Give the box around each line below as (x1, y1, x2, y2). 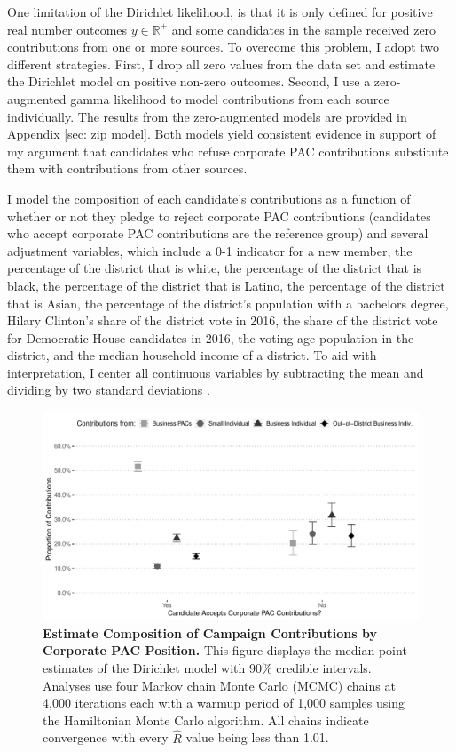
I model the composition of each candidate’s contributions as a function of (7, 188, 411, 207)
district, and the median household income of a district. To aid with (7, 346, 377, 364)
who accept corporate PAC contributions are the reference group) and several (7, 224, 428, 243)
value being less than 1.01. (185, 728, 329, 747)
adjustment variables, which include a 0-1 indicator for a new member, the (7, 241, 413, 260)
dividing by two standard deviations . (7, 380, 210, 399)
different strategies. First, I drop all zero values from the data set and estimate (7, 54, 436, 73)
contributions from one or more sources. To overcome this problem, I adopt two (7, 37, 440, 56)
